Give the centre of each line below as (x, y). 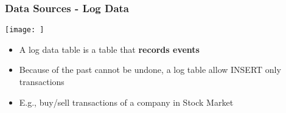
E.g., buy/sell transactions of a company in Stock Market (126, 102)
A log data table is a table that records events (109, 49)
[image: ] (25, 30)
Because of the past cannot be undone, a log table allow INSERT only (150, 70)
